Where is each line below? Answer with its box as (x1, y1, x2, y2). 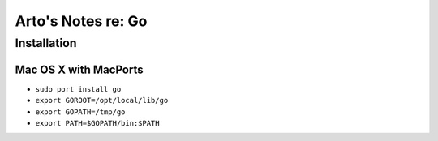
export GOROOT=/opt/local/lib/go (35, 96, 169, 105)
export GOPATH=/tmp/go (35, 107, 126, 117)
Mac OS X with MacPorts (15, 62, 144, 76)
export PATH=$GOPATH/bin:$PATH (35, 118, 160, 127)
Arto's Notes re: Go (15, 12, 148, 30)
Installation (15, 36, 77, 50)
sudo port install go (35, 84, 122, 93)
